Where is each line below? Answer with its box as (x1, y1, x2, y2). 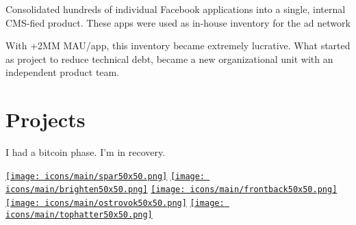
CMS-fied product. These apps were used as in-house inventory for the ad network (5, 15, 351, 29)
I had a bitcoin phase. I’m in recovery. (5, 145, 166, 159)
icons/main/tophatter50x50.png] (5, 209, 153, 220)
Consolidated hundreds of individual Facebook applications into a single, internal (5, 2, 346, 16)
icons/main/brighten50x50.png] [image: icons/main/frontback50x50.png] (5, 185, 338, 195)
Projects (5, 105, 86, 133)
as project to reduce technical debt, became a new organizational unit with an (5, 51, 333, 66)
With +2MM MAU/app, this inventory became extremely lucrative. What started (5, 38, 351, 53)
